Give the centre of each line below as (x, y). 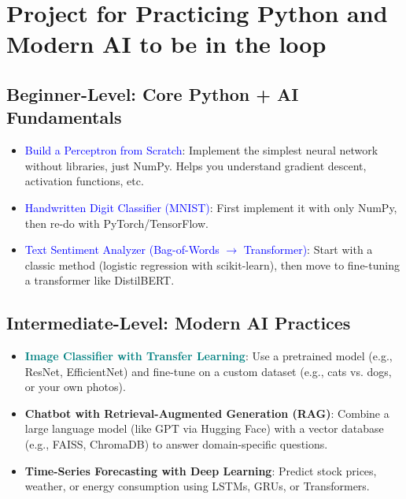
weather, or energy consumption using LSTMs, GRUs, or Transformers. (197, 486)
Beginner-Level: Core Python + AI (153, 93)
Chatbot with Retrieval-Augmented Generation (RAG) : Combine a (207, 413)
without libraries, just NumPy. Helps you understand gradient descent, (196, 165)
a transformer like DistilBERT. (100, 280)
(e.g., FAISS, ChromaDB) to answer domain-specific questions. (176, 444)
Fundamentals (64, 117)
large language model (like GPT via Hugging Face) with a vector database (204, 428)
